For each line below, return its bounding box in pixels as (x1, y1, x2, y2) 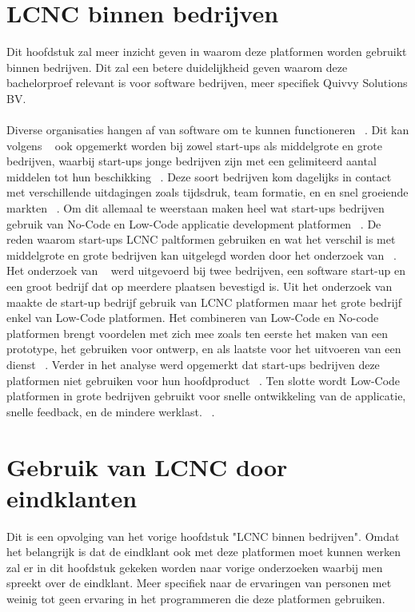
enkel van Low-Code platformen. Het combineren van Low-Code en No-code (6, 309, 379, 326)
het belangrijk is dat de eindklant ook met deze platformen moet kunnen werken (6, 543, 401, 560)
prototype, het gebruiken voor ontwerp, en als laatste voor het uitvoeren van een (6, 340, 401, 357)
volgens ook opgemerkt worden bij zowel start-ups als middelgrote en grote (6, 137, 382, 153)
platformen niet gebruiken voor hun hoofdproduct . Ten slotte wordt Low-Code (6, 372, 401, 388)
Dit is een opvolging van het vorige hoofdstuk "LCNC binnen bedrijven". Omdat (6, 527, 400, 544)
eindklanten (6, 481, 138, 514)
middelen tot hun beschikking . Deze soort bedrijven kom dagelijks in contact (6, 168, 392, 185)
